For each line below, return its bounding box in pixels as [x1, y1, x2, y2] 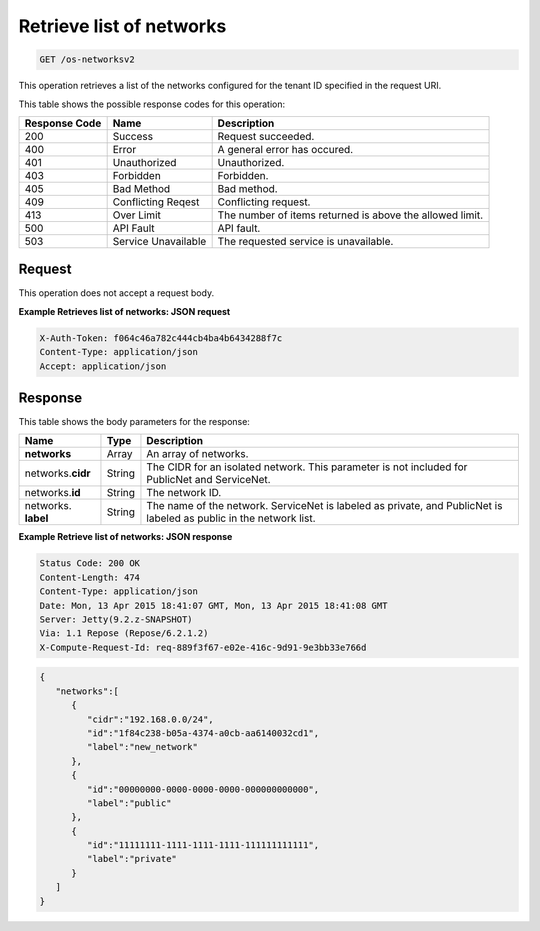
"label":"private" [86, 853, 177, 865]
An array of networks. [146, 447, 249, 461]
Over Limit [112, 208, 162, 222]
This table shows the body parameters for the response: [18, 416, 250, 428]
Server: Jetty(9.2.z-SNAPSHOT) [39, 614, 194, 625]
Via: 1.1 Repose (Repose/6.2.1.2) [39, 628, 209, 639]
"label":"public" [86, 797, 172, 809]
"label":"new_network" [86, 741, 199, 753]
